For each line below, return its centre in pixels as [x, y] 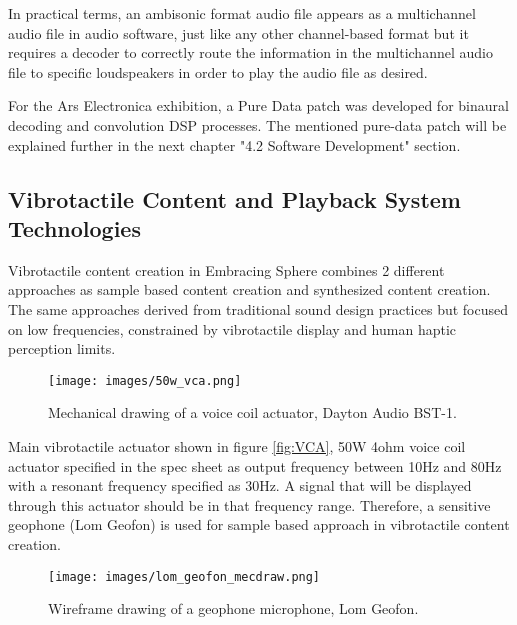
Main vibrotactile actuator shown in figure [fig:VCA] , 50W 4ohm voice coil [237, 445]
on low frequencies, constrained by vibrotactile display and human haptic [232, 328]
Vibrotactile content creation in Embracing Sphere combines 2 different [226, 269]
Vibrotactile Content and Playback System [234, 198]
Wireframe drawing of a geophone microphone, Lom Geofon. [233, 608]
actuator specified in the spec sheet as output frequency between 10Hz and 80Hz [255, 465]
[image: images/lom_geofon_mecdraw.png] [184, 576]
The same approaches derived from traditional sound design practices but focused [258, 308]
